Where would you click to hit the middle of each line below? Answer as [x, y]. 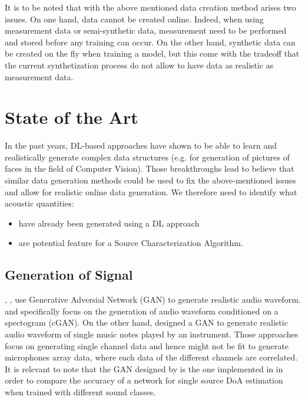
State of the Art [72, 117]
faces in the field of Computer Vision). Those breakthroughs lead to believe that [150, 168]
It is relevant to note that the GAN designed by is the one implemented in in [144, 368]
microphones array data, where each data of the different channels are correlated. [151, 357]
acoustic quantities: [39, 203]
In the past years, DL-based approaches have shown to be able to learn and [141, 145]
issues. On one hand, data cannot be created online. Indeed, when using [134, 19]
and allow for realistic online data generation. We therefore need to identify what [151, 191]
